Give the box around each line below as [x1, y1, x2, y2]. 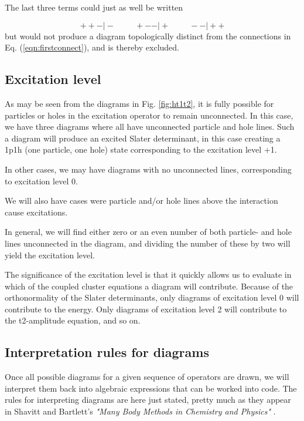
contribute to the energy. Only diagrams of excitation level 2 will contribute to [5, 302, 287, 315]
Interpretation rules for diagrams [5, 343, 209, 361]
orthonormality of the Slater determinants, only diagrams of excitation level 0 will [5, 291, 299, 304]
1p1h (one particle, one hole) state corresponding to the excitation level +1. [5, 143, 277, 156]
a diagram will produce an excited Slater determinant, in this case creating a [5, 132, 281, 144]
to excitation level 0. [5, 174, 78, 187]
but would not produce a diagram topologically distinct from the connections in [5, 29, 291, 42]
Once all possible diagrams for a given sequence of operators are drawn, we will [5, 371, 289, 383]
